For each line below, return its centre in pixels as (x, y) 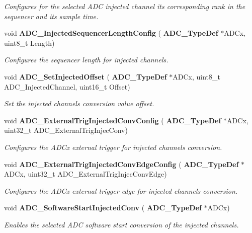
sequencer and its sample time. (51, 16)
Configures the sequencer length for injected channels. (86, 60)
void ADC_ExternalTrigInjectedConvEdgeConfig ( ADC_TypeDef (121, 164)
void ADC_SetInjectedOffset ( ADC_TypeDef (86, 76)
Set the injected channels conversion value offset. (79, 103)
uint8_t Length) (29, 43)
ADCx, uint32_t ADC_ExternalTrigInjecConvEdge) (86, 174)
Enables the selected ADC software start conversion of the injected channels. (121, 224)
